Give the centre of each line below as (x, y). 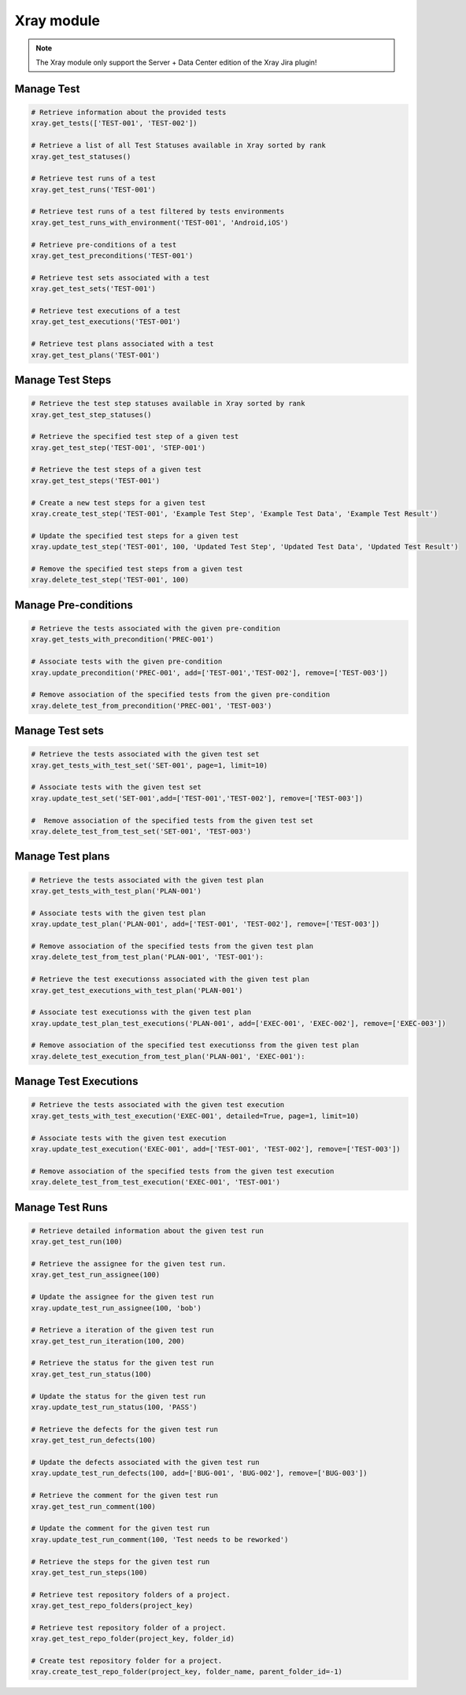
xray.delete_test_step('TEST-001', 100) (110, 580)
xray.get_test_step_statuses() (92, 414)
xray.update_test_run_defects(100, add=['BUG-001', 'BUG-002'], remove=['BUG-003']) (199, 1473)
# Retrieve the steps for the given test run (120, 1561)
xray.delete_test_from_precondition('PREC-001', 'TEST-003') (152, 706)
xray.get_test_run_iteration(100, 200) (108, 1341)
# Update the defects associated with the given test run (145, 1462)
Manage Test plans (62, 856)
